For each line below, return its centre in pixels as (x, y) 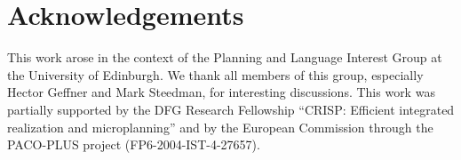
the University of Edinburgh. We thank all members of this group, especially (215, 74)
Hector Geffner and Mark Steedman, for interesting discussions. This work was (221, 92)
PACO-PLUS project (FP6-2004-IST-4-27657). (134, 144)
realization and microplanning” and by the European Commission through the (220, 127)
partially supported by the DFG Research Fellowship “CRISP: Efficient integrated (231, 109)
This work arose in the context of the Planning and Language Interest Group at (225, 57)
